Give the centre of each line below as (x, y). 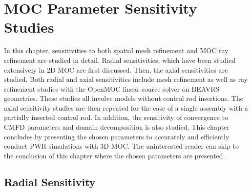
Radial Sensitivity (50, 182)
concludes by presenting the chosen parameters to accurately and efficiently (117, 136)
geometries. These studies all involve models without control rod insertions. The (124, 98)
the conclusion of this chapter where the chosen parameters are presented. (115, 155)
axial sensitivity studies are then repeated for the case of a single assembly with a (126, 107)
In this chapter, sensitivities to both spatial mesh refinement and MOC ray (116, 50)
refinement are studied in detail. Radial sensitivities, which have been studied (120, 60)
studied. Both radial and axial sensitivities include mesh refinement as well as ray (126, 79)
